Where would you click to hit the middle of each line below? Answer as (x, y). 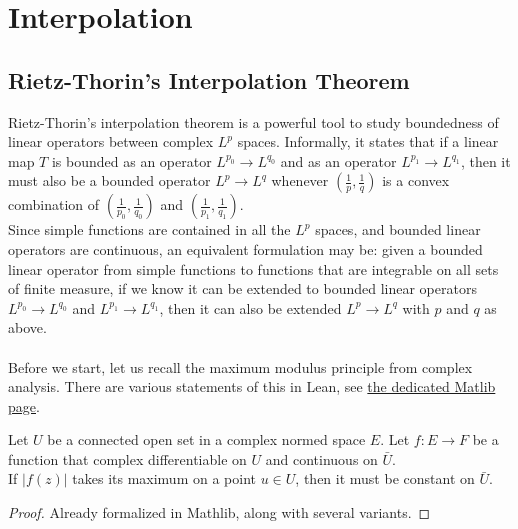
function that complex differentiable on (127, 458)
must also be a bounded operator (109, 180)
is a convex (416, 180)
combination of (54, 204)
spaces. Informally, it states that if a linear (368, 141)
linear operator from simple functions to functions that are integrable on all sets (253, 268)
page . (24, 405)
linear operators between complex (111, 141)
